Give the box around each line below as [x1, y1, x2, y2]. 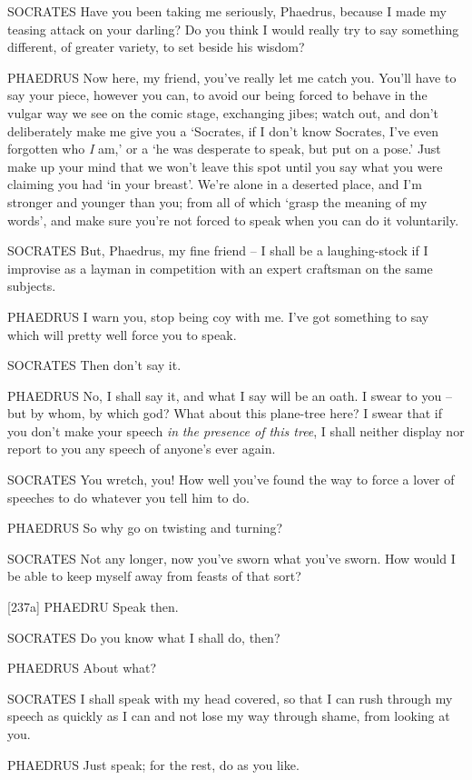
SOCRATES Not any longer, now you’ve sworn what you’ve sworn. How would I [7, 548, 456, 567]
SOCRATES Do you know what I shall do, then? [7, 627, 280, 646]
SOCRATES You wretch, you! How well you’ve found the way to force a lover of [7, 470, 455, 489]
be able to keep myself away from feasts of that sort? [7, 566, 301, 585]
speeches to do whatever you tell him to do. [7, 487, 250, 506]
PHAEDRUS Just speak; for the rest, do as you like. [7, 755, 300, 774]
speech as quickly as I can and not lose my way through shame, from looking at [7, 706, 450, 725]
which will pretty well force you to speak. [7, 325, 237, 344]
